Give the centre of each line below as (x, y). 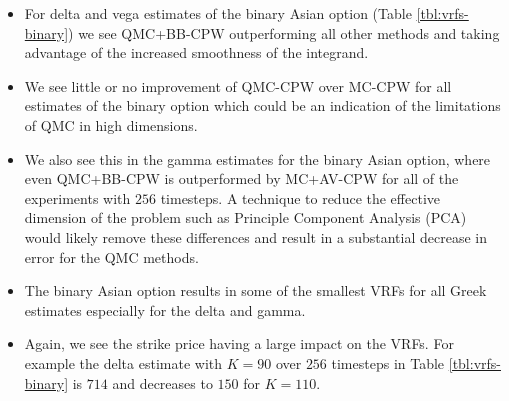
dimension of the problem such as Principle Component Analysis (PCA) (245, 217)
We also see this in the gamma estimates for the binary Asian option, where (257, 158)
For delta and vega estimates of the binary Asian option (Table (218, 13)
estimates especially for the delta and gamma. (165, 309)
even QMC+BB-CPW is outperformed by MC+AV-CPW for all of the (241, 178)
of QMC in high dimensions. (111, 124)
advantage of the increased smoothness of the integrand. (196, 52)
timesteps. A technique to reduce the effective (300, 197)
